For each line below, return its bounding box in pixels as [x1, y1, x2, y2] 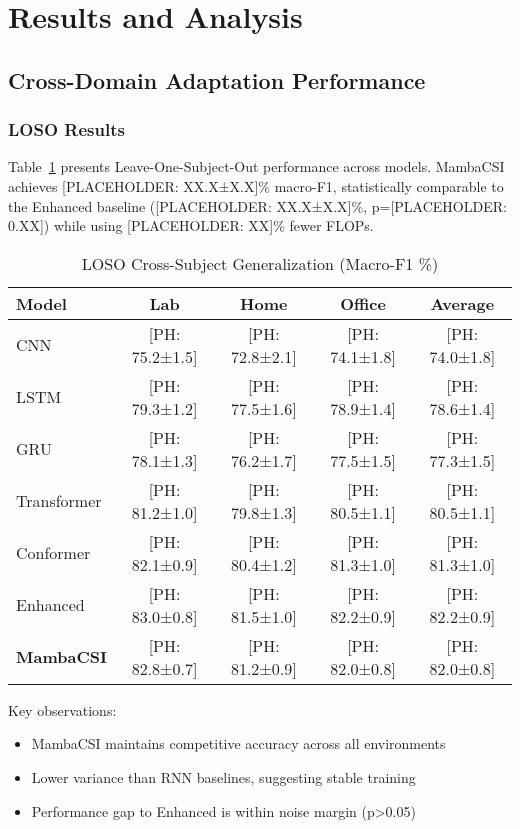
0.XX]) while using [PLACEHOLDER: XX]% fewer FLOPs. [8, 215, 374, 236]
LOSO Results [8, 117, 125, 142]
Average [430, 291, 495, 315]
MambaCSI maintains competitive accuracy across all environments [31, 733, 446, 754]
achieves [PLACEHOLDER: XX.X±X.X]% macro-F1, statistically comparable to [8, 175, 504, 196]
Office [340, 291, 386, 315]
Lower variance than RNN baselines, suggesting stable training [31, 766, 416, 787]
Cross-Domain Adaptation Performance [8, 64, 426, 95]
